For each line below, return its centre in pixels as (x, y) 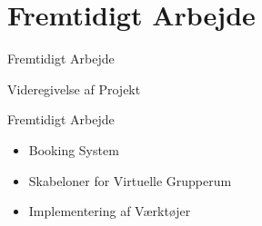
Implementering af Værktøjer (110, 211)
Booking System (74, 149)
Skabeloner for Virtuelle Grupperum (130, 180)
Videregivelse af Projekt (74, 88)
